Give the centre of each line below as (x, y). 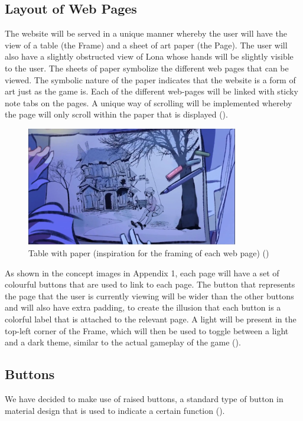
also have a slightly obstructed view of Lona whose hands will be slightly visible (149, 56)
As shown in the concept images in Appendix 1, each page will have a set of (142, 272)
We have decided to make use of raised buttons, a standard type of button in (144, 399)
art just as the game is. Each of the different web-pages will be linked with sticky (151, 91)
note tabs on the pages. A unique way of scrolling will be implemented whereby (149, 102)
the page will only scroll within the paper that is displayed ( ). (116, 114)
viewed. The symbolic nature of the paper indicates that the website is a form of (150, 79)
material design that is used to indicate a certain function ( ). (115, 410)
